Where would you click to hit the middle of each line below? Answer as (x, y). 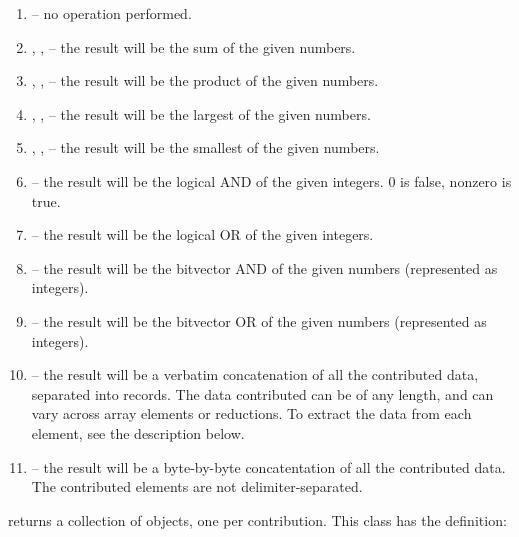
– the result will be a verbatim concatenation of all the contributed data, (255, 374)
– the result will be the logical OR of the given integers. (202, 234)
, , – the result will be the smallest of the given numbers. (205, 147)
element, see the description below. (138, 432)
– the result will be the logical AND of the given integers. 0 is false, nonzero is (271, 180)
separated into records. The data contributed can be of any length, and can (262, 393)
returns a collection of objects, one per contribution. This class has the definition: (257, 519)
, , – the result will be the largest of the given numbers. (201, 113)
